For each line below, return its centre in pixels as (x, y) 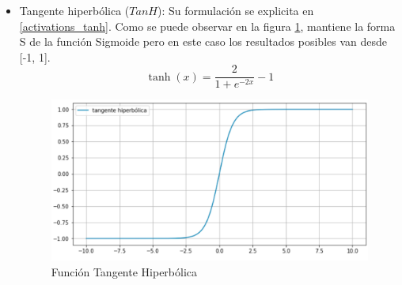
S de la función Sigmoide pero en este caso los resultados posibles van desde (203, 41)
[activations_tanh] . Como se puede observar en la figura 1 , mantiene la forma (207, 26)
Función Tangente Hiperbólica (124, 272)
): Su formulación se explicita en (235, 10)
